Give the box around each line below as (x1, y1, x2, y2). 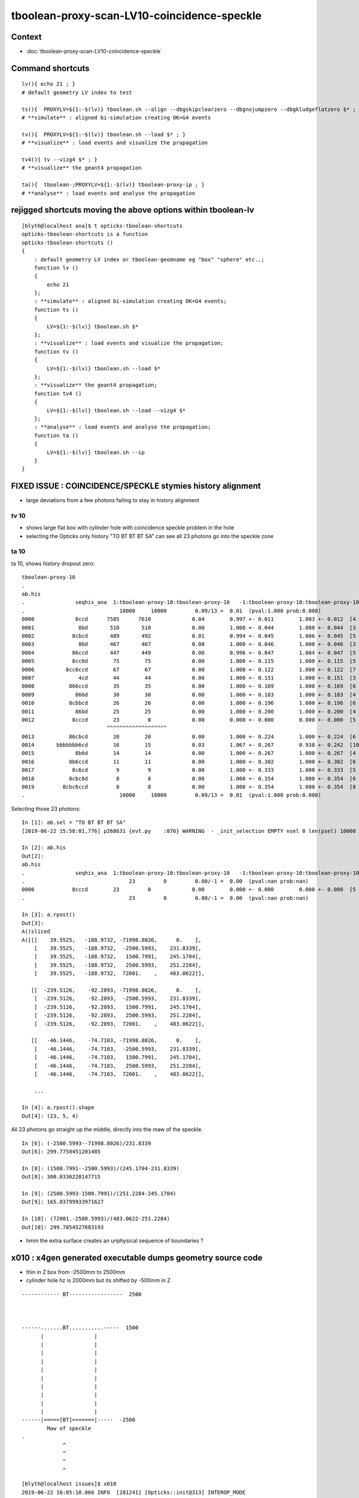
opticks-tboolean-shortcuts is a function (22, 231, 148, 238)
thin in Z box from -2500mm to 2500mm (26, 1268, 126, 1276)
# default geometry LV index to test (22, 89, 133, 96)
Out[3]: (22, 920, 44, 926)
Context (11, 32, 42, 42)
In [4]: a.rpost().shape (22, 1104, 95, 1111)
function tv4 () (34, 390, 82, 397)
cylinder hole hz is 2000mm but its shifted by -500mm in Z (26, 1277, 171, 1284)
